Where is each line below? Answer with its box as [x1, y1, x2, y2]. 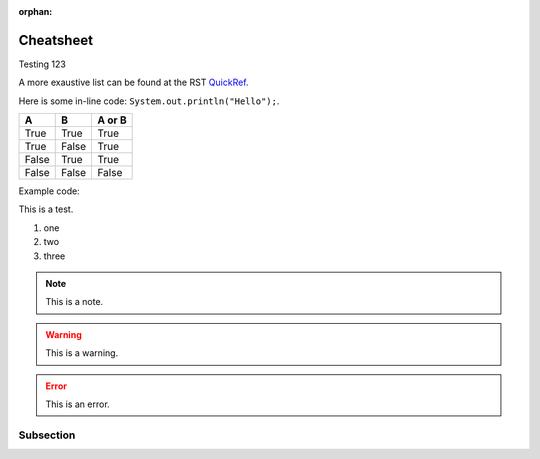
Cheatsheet [18, 31, 94, 49]
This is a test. [18, 203, 74, 215]
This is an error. [45, 398, 110, 410]
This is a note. [45, 296, 104, 308]
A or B [97, 113, 127, 127]
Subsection [18, 428, 76, 442]
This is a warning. [45, 347, 119, 359]
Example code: [18, 185, 80, 197]
